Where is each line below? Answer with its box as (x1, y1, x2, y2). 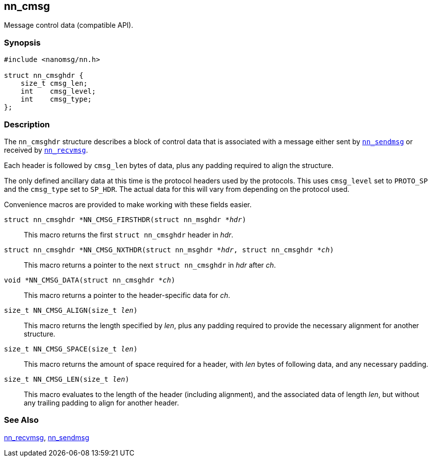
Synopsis (4, 37, 41, 48)
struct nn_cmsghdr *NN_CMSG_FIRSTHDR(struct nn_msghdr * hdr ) (4, 215, 246, 224)
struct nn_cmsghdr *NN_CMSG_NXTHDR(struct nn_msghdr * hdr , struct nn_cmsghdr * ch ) (4, 245, 334, 254)
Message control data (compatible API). (4, 21, 133, 30)
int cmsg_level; (20, 87, 96, 96)
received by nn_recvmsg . (4, 145, 88, 154)
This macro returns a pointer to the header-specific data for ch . (24, 290, 230, 299)
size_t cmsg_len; (20, 79, 88, 88)
